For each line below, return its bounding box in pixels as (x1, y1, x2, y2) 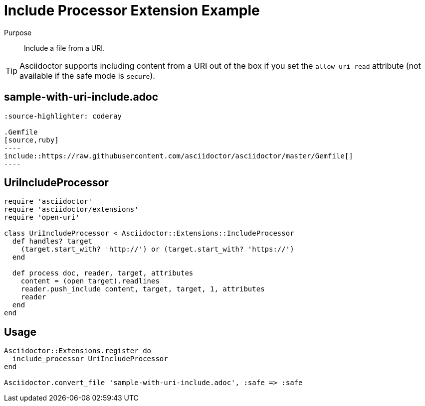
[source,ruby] (4, 135, 59, 144)
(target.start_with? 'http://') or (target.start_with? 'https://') (20, 245, 294, 254)
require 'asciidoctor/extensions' (4, 205, 139, 214)
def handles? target (12, 237, 93, 246)
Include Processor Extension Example (4, 2, 260, 19)
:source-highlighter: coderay (4, 112, 122, 120)
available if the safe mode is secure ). (19, 70, 155, 81)
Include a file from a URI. (24, 43, 105, 52)
